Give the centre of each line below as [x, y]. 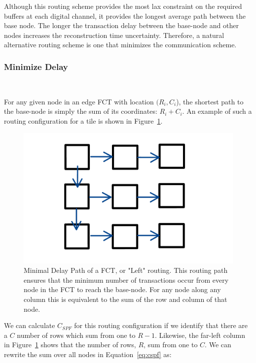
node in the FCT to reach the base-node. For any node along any [122, 289]
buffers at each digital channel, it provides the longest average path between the [125, 16]
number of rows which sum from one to [76, 335]
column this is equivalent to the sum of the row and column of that [126, 299]
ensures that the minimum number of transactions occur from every [126, 280]
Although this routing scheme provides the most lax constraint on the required [123, 6]
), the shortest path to [210, 101]
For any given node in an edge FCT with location [79, 101]
